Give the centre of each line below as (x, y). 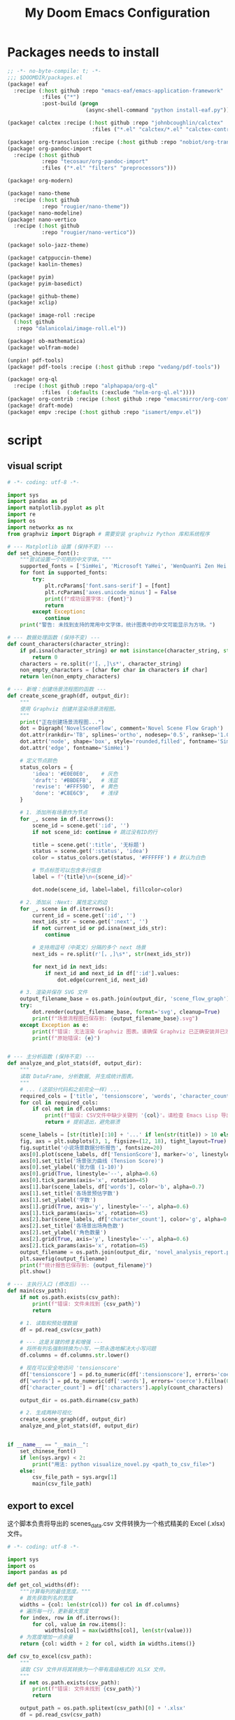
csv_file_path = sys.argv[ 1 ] (75, 1477)
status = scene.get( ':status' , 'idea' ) (91, 851)
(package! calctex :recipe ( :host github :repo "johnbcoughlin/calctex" (115, 123)
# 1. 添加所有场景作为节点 (54, 813)
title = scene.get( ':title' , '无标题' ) (89, 845)
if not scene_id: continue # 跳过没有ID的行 (95, 832)
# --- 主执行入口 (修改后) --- (49, 1284)
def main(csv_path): (37, 1291)
